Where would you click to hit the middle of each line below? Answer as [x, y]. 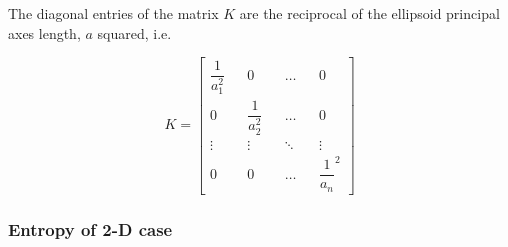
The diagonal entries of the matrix [113, 13]
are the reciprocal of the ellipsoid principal [369, 13]
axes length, [44, 32]
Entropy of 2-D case [90, 228]
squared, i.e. [134, 32]
